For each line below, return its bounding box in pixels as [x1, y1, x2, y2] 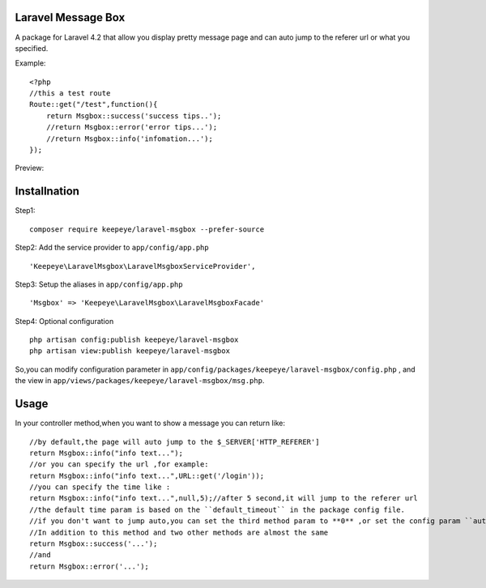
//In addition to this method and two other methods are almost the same [29, 527, 329, 537]
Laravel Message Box [15, 11, 126, 24]
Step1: [15, 206, 36, 215]
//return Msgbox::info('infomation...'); [45, 134, 214, 143]
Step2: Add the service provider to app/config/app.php [15, 243, 210, 253]
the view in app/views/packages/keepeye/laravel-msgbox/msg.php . [15, 376, 265, 386]
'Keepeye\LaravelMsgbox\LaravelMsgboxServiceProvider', [29, 262, 256, 271]
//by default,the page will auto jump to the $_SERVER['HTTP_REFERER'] [29, 437, 320, 446]
